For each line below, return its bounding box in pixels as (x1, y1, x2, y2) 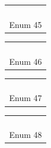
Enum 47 (9, 92, 42, 104)
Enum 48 (9, 128, 42, 141)
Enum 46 (9, 55, 42, 67)
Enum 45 (9, 18, 42, 30)
